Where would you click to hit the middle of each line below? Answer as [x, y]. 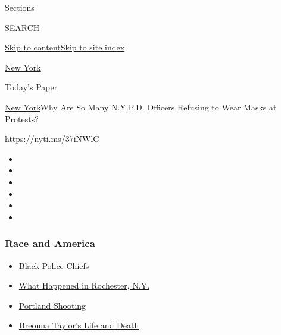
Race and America [50, 243]
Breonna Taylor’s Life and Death [79, 325]
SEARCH [22, 27]
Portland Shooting [52, 305]
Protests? [22, 118]
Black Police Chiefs [54, 265]
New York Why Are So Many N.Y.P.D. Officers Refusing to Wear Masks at [141, 107]
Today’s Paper [31, 87]
